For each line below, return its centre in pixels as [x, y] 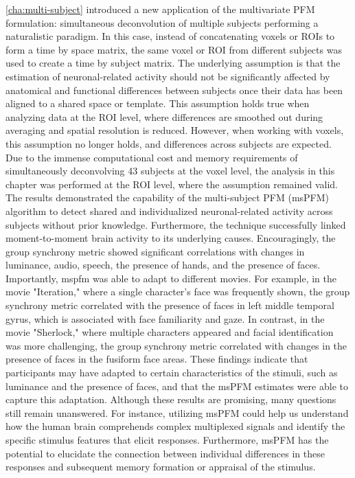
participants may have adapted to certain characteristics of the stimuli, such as [172, 373]
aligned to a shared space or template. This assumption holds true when [158, 103]
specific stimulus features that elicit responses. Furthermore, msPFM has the [167, 440]
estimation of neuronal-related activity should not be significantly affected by [168, 76]
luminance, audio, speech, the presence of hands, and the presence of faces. [163, 265]
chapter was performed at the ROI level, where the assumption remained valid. [172, 184]
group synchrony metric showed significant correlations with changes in [155, 251]
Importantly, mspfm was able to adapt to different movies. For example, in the [171, 278]
